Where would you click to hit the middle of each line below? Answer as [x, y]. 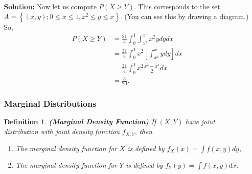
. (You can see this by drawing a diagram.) [184, 16]
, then [144, 131]
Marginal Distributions [50, 104]
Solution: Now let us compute [50, 6]
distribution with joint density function [62, 131]
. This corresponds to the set [177, 6]
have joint [200, 122]
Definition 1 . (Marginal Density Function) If [80, 122]
